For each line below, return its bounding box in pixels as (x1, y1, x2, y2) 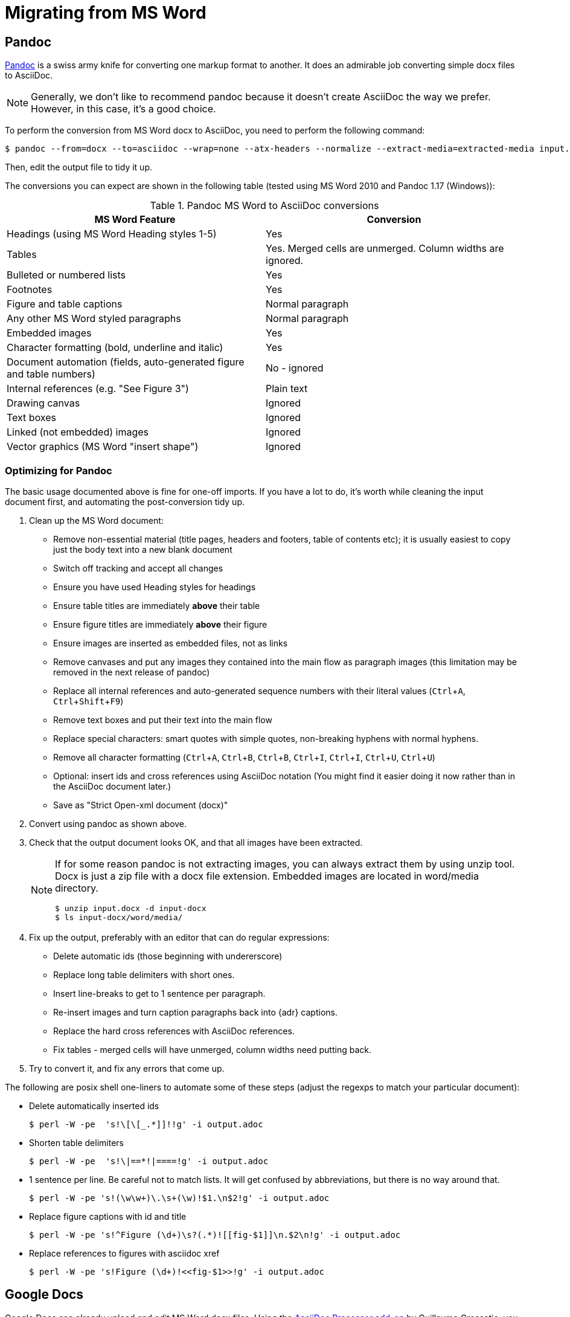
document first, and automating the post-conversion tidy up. (5, 496, 245, 507)
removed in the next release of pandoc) (53, 666, 210, 677)
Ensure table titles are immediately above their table (53, 600, 260, 611)
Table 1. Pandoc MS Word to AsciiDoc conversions (150, 199, 379, 212)
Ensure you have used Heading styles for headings (53, 581, 256, 592)
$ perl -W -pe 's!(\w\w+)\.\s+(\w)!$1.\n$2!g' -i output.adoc (29, 1193, 330, 1203)
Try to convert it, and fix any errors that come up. (29, 1063, 225, 1074)
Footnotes (7, 283, 53, 296)
